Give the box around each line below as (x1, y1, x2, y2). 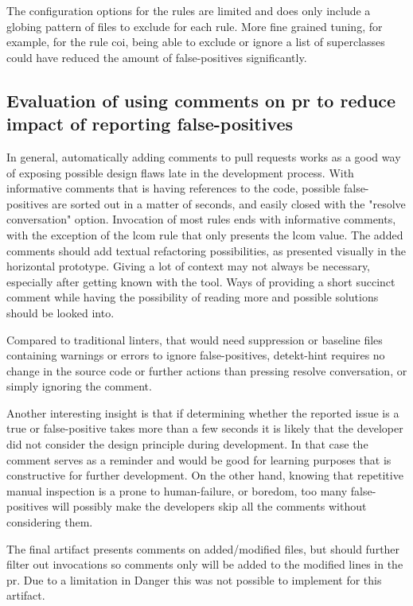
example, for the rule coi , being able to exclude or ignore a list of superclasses (6, 33, 385, 50)
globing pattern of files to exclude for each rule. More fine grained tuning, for (6, 17, 383, 34)
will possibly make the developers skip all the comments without (52, 498, 367, 515)
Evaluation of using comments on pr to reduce (6, 87, 396, 112)
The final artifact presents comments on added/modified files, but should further (6, 540, 400, 557)
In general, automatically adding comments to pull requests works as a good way (6, 148, 401, 165)
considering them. (6, 514, 93, 530)
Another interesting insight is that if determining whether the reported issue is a (6, 404, 399, 421)
